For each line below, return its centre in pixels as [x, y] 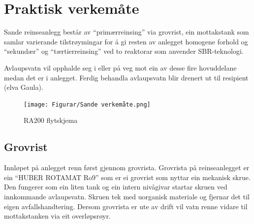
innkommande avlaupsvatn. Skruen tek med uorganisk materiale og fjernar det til [127, 196]
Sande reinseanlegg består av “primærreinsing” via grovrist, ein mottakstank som [127, 32]
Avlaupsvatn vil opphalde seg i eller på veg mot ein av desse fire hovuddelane [120, 67]
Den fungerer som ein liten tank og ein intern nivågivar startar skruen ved [116, 187]
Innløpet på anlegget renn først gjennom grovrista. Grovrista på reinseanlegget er [127, 168]
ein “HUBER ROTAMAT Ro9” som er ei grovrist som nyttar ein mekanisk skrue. [127, 177]
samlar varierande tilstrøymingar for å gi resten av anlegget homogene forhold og [126, 41]
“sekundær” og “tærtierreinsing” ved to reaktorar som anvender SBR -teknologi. [124, 51]
